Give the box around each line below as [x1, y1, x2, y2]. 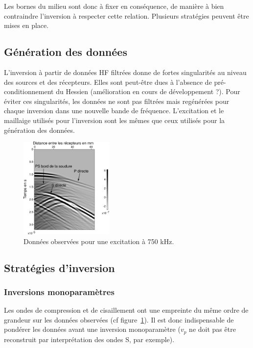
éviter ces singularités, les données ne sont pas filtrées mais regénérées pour [4, 96, 230, 106]
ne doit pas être [189, 324, 236, 334]
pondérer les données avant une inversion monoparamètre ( [4, 324, 181, 334]
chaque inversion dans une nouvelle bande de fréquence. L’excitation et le [4, 105, 224, 116]
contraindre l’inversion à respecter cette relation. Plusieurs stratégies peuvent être [4, 10, 249, 21]
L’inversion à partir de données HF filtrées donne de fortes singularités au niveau [4, 67, 247, 77]
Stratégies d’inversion [4, 260, 115, 275]
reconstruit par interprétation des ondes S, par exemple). [4, 334, 175, 344]
